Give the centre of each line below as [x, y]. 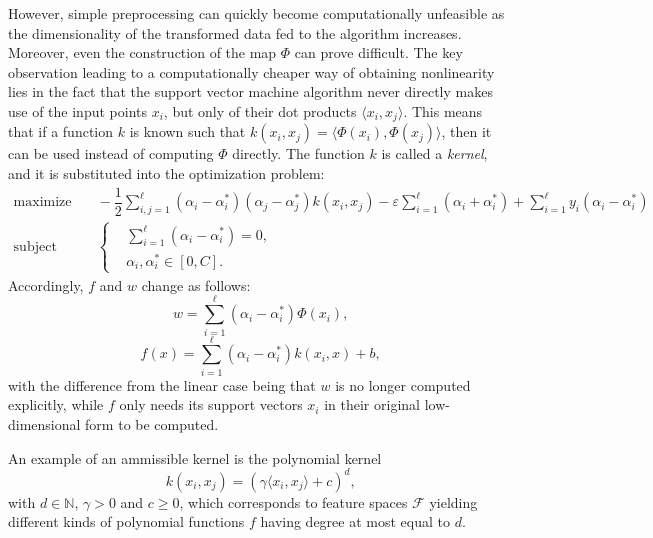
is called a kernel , [434, 153]
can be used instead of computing [111, 153]
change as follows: [196, 284]
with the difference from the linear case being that [162, 384]
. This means [443, 110]
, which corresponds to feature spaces [293, 501]
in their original [372, 404]
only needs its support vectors [211, 404]
